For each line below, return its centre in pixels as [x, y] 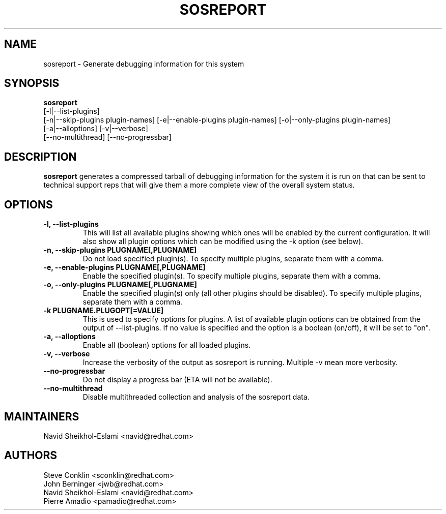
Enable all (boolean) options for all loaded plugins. [167, 345]
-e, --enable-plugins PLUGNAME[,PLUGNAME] [124, 267]
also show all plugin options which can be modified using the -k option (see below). [223, 241]
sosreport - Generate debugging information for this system [144, 64]
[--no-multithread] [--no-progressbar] [107, 137]
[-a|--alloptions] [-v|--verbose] [96, 129]
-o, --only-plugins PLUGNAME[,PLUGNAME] [120, 285]
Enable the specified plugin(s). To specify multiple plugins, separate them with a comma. [232, 276]
